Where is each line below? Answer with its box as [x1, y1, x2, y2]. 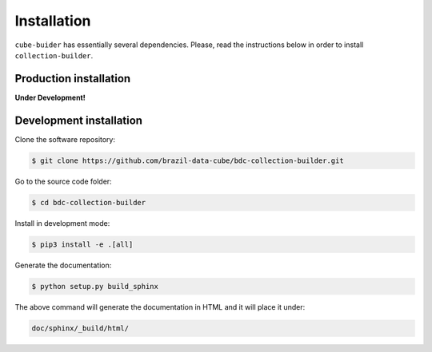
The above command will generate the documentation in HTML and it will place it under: [14, 302, 306, 311]
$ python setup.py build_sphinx [31, 282, 159, 291]
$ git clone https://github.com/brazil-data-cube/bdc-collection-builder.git [31, 156, 344, 165]
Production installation [14, 72, 131, 85]
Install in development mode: [14, 218, 110, 227]
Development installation [14, 113, 143, 127]
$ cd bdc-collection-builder [31, 198, 146, 207]
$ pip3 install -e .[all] [31, 239, 134, 249]
